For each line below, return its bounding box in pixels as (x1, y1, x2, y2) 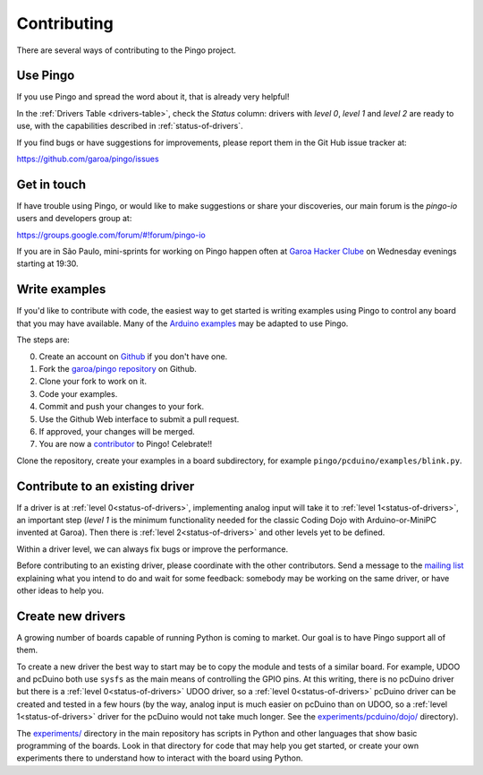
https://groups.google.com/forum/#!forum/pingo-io (16, 229, 206, 240)
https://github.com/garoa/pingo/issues (16, 153, 160, 165)
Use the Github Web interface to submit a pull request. (38, 413, 240, 425)
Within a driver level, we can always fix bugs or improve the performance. (16, 543, 289, 555)
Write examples (16, 282, 106, 297)
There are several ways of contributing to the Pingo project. (16, 45, 237, 56)
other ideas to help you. (16, 585, 105, 596)
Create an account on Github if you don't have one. (38, 350, 228, 362)
